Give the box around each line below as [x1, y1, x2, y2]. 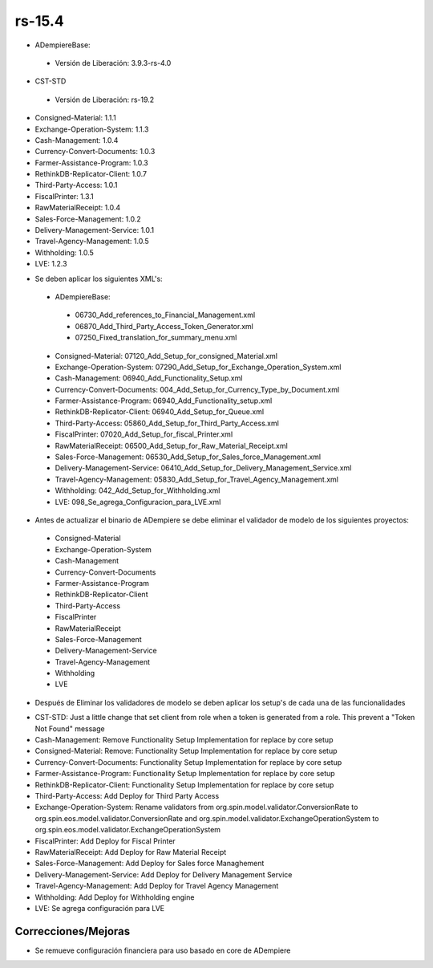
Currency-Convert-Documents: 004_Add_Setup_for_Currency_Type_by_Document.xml [55, 384, 340, 394]
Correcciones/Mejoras [14, 924, 131, 938]
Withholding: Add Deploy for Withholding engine [34, 892, 195, 902]
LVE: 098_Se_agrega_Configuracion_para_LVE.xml [55, 497, 221, 506]
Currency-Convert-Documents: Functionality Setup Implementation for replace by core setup [34, 757, 342, 767]
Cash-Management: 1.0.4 [34, 135, 119, 144]
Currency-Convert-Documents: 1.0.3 [34, 147, 156, 157]
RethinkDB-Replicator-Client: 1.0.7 [34, 169, 148, 179]
